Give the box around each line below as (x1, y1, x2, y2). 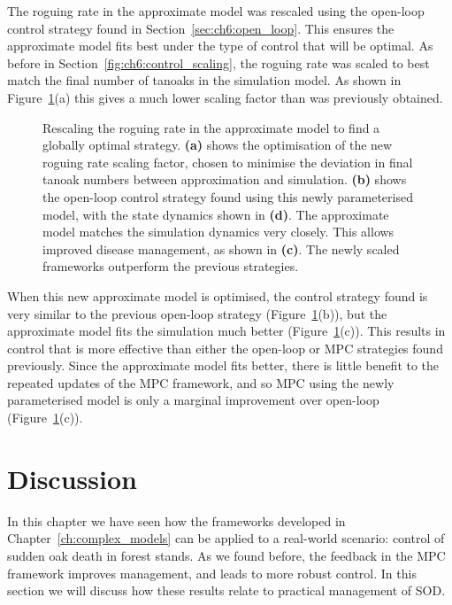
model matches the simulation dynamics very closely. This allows (42, 222, 395, 241)
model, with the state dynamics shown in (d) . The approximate (42, 205, 389, 223)
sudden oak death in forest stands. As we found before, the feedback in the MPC (7, 546, 446, 564)
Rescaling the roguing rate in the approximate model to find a (42, 118, 380, 136)
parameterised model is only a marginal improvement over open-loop (7, 391, 379, 409)
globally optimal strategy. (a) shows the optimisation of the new (42, 136, 393, 154)
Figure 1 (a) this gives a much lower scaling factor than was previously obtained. (7, 88, 443, 106)
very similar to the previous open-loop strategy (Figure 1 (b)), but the (7, 304, 387, 322)
